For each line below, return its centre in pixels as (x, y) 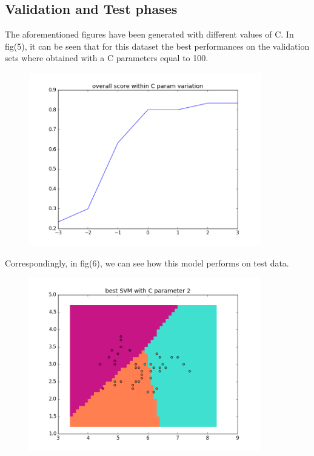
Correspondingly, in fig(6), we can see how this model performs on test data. (147, 263)
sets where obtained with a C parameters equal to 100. (107, 58)
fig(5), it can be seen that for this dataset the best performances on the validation (157, 46)
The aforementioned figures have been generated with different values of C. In (149, 34)
